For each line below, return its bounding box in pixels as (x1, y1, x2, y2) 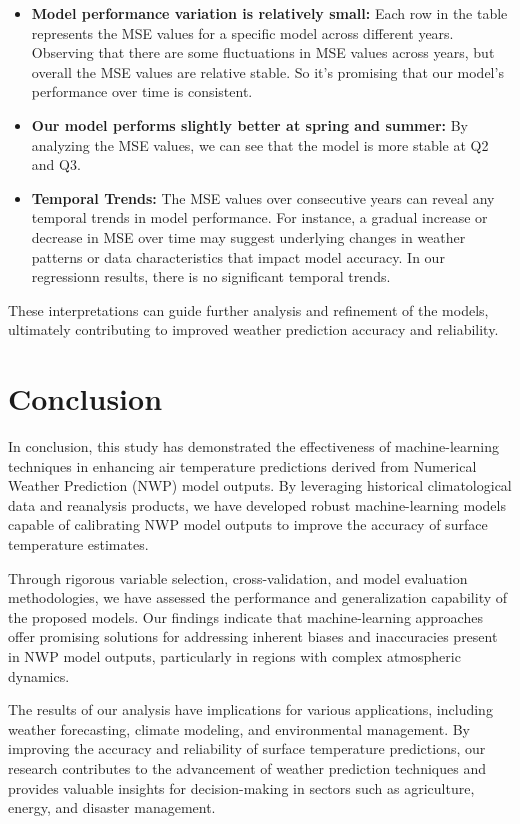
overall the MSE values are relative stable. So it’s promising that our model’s (31, 61, 504, 82)
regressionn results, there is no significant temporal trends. (31, 266, 391, 287)
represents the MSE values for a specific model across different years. (31, 22, 454, 43)
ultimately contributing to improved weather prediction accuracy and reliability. (8, 319, 499, 340)
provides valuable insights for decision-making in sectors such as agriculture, (8, 777, 475, 798)
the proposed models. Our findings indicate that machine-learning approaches (8, 606, 483, 627)
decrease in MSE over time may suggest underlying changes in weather (31, 226, 466, 247)
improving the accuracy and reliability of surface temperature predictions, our (8, 738, 486, 759)
